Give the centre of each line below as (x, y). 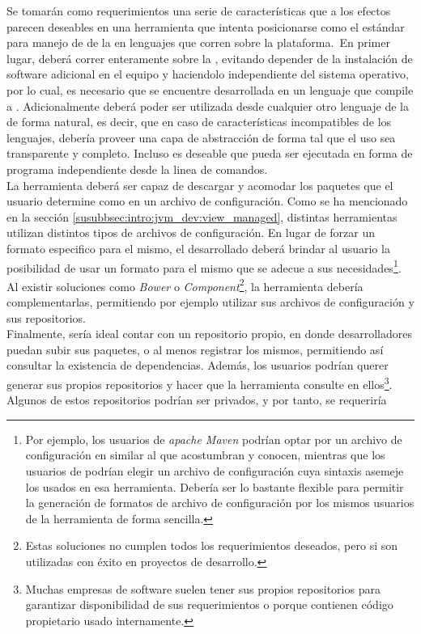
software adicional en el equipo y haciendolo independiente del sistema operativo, (208, 74)
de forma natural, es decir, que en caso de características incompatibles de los (199, 122)
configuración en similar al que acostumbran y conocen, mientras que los (205, 455)
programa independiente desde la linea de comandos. (137, 169)
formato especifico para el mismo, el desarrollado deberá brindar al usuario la (198, 248)
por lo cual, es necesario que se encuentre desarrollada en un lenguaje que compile (210, 89)
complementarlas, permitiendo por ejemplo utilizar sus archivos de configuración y (210, 302)
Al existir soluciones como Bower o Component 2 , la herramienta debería (185, 285)
